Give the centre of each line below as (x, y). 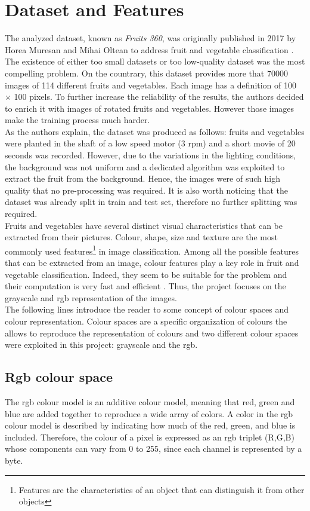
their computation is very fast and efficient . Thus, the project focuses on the (145, 286)
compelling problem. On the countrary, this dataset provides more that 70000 (146, 73)
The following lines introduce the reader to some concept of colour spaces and (147, 309)
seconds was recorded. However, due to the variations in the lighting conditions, (151, 155)
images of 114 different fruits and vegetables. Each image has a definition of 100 (151, 85)
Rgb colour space (59, 377)
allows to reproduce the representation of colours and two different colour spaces (152, 333)
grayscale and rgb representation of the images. (91, 297)
